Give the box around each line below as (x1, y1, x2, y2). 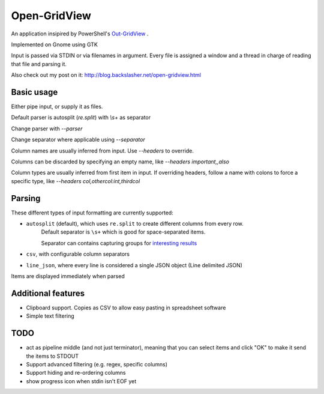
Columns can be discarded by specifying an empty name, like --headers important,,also (11, 158, 229, 165)
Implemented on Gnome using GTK (11, 41, 98, 48)
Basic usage (11, 87, 58, 97)
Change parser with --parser (11, 125, 83, 132)
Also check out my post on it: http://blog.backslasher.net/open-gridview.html (11, 71, 201, 79)
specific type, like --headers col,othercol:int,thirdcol (11, 177, 140, 184)
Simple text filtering (26, 312, 74, 320)
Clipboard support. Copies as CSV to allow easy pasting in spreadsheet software (26, 304, 226, 311)
